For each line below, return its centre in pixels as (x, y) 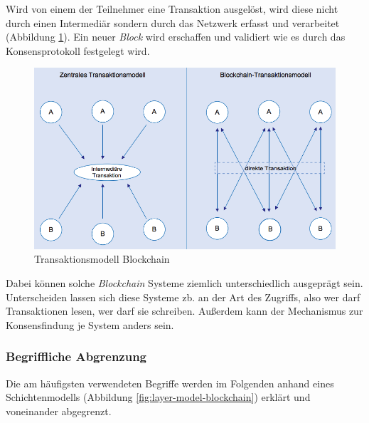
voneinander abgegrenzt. (59, 411)
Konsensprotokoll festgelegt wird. (78, 50)
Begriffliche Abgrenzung (76, 356)
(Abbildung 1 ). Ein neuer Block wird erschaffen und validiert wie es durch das (176, 37)
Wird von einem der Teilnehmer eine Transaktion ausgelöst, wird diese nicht (172, 9)
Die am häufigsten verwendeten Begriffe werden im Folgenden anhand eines (170, 383)
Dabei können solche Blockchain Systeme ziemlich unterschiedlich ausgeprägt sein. (184, 282)
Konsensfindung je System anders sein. (90, 324)
